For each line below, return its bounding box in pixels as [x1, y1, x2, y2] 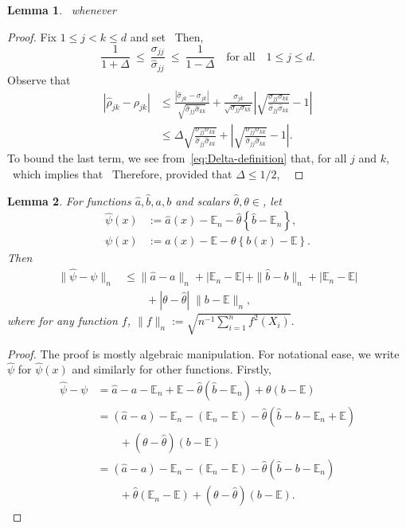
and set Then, [130, 28, 204, 45]
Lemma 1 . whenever [7, 2, 116, 18]
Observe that [7, 71, 71, 88]
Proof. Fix [7, 28, 57, 45]
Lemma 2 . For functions [7, 192, 131, 209]
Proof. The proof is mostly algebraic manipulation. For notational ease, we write [7, 345, 400, 362]
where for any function [7, 312, 118, 329]
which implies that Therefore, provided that [12, 166, 232, 182]
